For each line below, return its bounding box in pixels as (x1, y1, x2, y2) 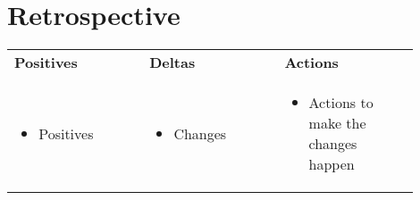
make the (308, 112, 366, 134)
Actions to (308, 92, 374, 113)
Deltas (149, 52, 196, 73)
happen (308, 154, 355, 175)
